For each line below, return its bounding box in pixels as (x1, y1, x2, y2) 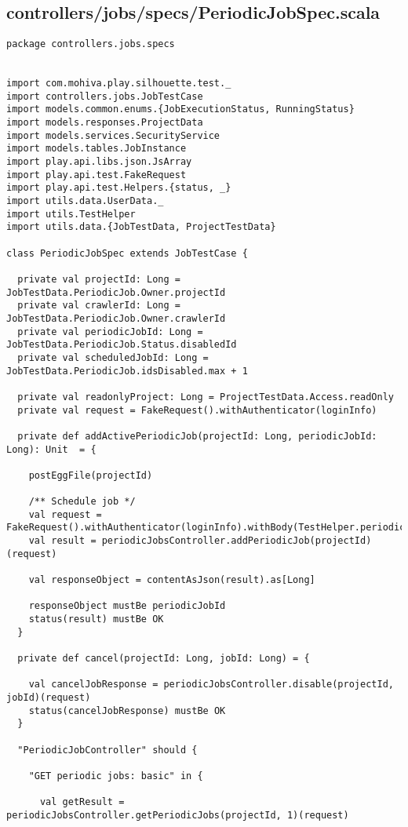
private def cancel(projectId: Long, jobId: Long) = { (17, 653, 310, 665)
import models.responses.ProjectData (6, 117, 203, 129)
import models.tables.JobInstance (6, 143, 187, 155)
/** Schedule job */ (28, 496, 136, 508)
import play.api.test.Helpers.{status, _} (6, 182, 231, 194)
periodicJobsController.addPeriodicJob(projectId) (101, 535, 372, 547)
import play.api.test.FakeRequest (6, 169, 187, 180)
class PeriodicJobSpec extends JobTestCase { (6, 247, 248, 259)
